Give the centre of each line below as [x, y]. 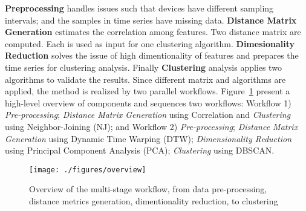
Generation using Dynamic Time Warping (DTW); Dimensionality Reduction [148, 138]
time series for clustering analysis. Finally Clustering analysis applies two [143, 67]
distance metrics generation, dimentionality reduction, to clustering [154, 200]
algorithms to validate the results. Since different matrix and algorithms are [145, 79]
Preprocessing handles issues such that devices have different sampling [139, 8]
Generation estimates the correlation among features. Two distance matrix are [153, 32]
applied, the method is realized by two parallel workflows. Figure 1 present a [148, 91]
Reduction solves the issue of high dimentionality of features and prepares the [152, 55]
